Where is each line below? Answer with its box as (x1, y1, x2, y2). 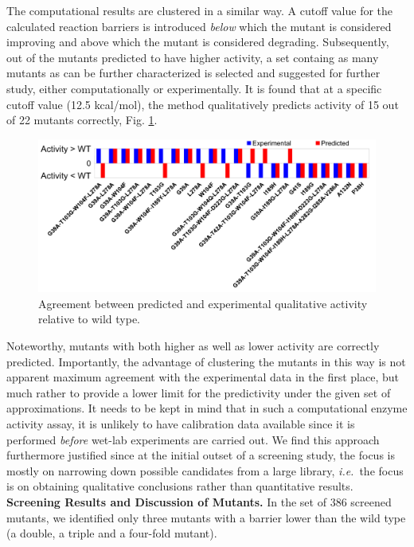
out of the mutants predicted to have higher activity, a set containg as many (6, 49, 379, 65)
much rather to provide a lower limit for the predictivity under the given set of (6, 384, 391, 400)
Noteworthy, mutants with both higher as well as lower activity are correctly (6, 338, 380, 354)
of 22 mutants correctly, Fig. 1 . (6, 111, 158, 128)
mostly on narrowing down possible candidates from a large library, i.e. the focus (6, 462, 404, 479)
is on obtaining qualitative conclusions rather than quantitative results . (6, 478, 353, 494)
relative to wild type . (38, 311, 141, 327)
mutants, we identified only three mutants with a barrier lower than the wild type (6, 509, 406, 526)
